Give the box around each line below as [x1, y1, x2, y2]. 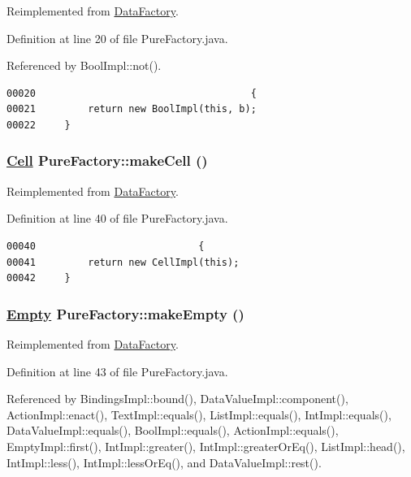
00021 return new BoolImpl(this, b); [6, 103, 257, 115]
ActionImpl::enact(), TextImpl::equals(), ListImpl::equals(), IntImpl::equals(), [6, 405, 392, 423]
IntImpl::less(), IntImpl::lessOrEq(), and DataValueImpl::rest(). [6, 453, 322, 470]
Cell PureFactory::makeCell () [6, 150, 208, 171]
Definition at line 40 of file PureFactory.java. [6, 210, 228, 227]
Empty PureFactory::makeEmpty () [6, 303, 244, 323]
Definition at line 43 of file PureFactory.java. [6, 362, 228, 379]
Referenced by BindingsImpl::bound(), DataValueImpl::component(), [6, 390, 348, 407]
